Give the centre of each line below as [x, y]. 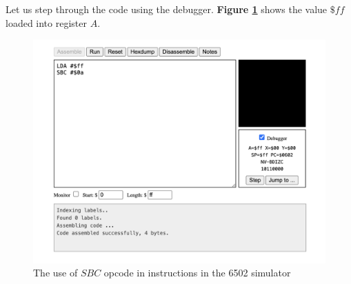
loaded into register [46, 22]
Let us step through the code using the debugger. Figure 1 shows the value [167, 9]
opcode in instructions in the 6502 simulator [197, 273]
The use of [56, 273]
